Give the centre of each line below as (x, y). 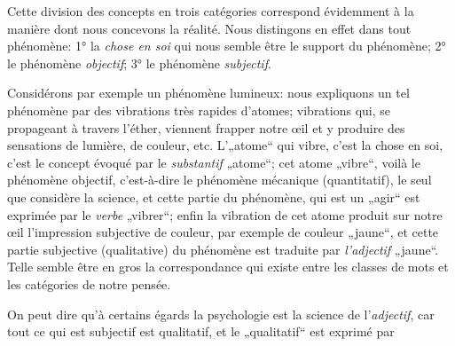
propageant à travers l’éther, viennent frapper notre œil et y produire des (206, 127)
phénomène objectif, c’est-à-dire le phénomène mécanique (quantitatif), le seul (220, 180)
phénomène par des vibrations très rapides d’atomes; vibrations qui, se (199, 110)
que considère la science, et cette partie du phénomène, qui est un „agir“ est (214, 197)
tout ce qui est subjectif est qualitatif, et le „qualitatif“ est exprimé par (201, 331)
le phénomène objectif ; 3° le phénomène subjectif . (139, 63)
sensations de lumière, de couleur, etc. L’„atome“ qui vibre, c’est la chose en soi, (225, 145)
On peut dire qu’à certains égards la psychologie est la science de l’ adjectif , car (221, 314)
